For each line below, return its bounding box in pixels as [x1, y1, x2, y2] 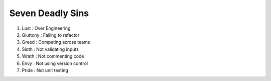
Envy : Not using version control [22, 60, 88, 66]
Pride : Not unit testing [22, 67, 69, 73]
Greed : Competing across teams [22, 39, 90, 45]
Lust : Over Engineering [22, 25, 71, 31]
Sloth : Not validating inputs [22, 46, 79, 52]
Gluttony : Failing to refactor [22, 32, 80, 38]
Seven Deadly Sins [9, 8, 89, 19]
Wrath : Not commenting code [22, 53, 84, 59]
